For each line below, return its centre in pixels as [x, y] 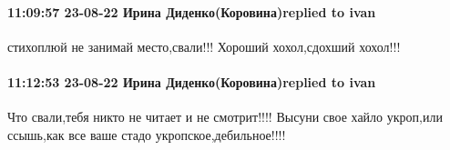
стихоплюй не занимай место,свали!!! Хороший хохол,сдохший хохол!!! [204, 46]
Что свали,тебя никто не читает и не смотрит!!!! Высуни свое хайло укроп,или [225, 117]
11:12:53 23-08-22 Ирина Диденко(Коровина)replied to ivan [192, 81]
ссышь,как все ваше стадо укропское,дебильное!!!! [147, 134]
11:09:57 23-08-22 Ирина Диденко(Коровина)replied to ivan [192, 11]
